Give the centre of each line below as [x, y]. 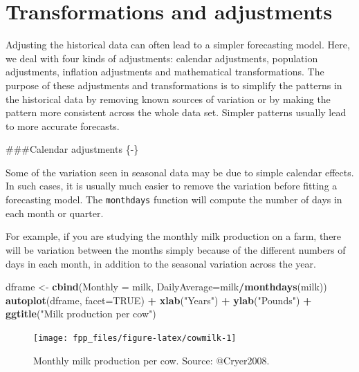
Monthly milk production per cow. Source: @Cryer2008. [151, 360]
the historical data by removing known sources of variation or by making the [168, 99]
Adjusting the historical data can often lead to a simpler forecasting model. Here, [178, 45]
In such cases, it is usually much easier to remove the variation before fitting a [172, 186]
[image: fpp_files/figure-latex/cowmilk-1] [135, 338]
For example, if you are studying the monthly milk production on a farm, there [174, 236]
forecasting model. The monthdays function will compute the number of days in [174, 199]
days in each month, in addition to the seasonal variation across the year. [161, 263]
